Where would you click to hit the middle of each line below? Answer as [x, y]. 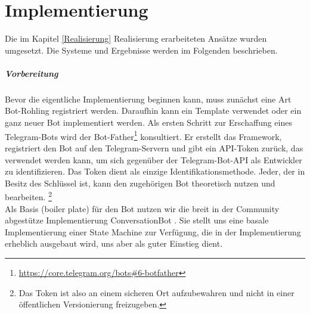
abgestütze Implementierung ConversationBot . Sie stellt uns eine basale [137, 220]
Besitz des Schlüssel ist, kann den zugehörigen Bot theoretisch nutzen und [140, 183]
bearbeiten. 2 [29, 196]
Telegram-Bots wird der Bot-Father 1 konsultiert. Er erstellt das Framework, [143, 135]
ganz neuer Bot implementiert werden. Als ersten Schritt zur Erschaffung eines [148, 122]
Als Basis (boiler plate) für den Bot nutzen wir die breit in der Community [142, 208]
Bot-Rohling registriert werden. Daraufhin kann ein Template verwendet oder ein [153, 111]
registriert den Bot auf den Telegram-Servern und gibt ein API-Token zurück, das [154, 147]
